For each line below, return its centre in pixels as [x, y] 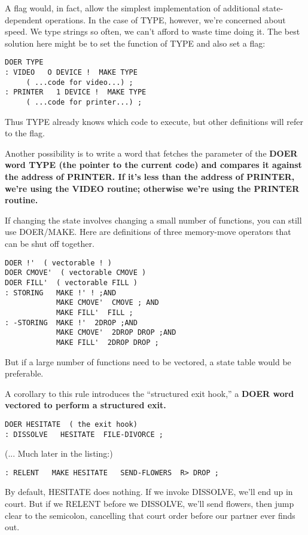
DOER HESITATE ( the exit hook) [71, 424]
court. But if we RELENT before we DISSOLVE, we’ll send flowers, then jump [150, 504]
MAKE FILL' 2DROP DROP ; [107, 342]
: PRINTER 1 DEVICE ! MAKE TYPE [76, 92]
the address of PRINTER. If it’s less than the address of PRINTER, [150, 177]
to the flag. [25, 133]
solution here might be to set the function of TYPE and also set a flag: [135, 43]
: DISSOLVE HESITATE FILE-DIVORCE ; [84, 434]
